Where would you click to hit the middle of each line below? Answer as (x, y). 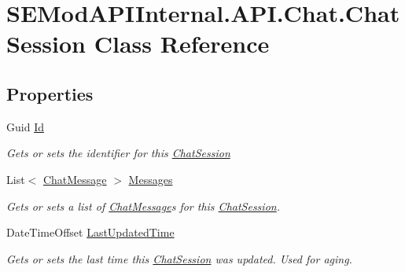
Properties (50, 93)
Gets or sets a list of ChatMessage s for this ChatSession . (143, 206)
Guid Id (25, 126)
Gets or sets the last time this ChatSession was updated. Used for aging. (179, 258)
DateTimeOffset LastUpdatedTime (90, 232)
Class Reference (182, 44)
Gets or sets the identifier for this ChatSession (118, 153)
